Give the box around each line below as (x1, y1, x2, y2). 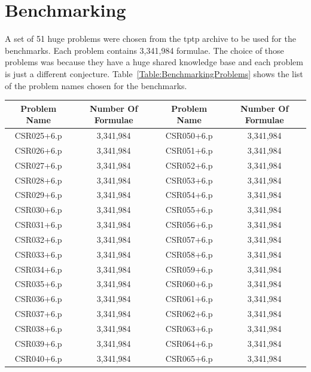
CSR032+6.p (14, 233, 62, 245)
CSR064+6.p (165, 337, 213, 349)
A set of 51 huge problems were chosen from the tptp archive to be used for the (5, 32, 296, 45)
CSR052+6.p (165, 158, 213, 171)
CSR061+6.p (165, 292, 213, 305)
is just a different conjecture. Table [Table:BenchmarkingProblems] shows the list (5, 67, 303, 80)
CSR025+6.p (14, 129, 62, 142)
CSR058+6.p (165, 248, 213, 260)
